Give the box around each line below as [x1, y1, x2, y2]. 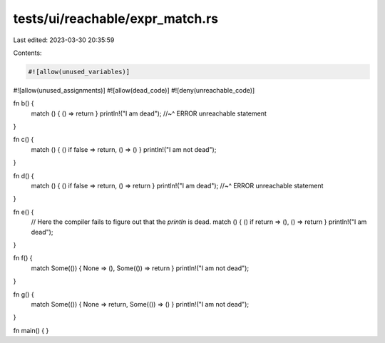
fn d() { [13, 171, 35, 180]
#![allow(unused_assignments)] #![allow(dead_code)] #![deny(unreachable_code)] [13, 86, 255, 94]
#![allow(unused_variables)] [28, 68, 130, 76]
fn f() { [13, 254, 33, 262]
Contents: [13, 48, 42, 57]
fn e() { [13, 208, 34, 216]
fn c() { [13, 135, 34, 144]
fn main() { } [13, 326, 49, 334]
